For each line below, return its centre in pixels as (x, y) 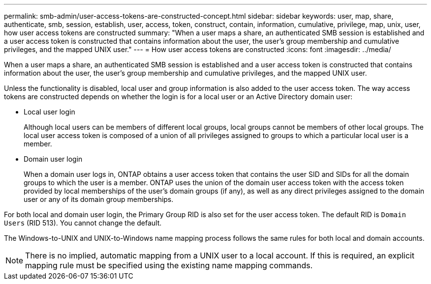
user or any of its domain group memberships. (99, 199)
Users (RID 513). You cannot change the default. (83, 223)
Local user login (49, 112)
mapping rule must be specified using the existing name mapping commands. (169, 265)
